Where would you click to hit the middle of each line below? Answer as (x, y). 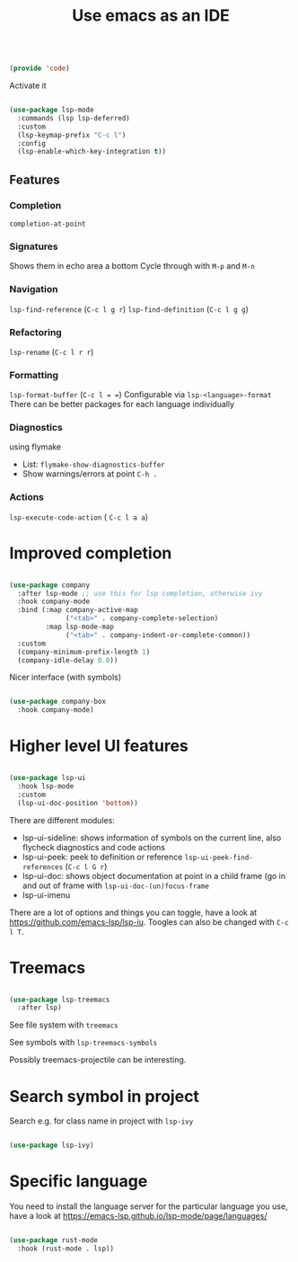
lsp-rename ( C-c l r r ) (52, 351)
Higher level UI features (99, 746)
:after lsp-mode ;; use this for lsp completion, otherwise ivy (140, 593)
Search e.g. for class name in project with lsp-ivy (101, 1121)
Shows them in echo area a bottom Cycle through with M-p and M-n (132, 266)
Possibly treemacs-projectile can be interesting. (98, 1060)
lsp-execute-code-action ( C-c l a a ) (79, 517)
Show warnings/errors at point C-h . (90, 474)
